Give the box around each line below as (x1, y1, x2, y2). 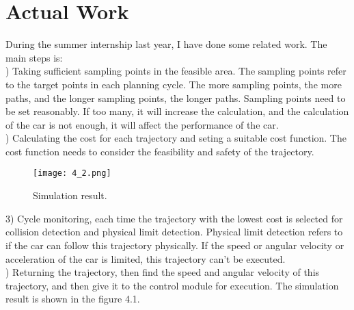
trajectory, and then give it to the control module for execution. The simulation (5, 278, 339, 292)
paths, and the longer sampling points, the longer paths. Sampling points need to (5, 90, 346, 105)
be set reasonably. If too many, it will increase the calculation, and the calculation (5, 104, 349, 118)
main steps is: (5, 50, 63, 64)
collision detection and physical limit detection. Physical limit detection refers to (5, 224, 343, 239)
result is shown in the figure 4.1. (5, 292, 140, 306)
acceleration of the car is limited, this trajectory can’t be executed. (5, 251, 286, 266)
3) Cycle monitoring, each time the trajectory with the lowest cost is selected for (5, 211, 343, 225)
